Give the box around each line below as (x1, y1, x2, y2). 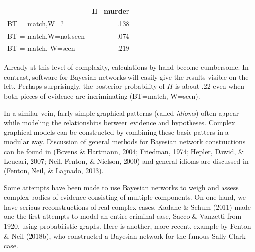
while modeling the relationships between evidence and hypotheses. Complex (4, 117, 235, 127)
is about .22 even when (175, 81, 245, 91)
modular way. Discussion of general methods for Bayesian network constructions (4, 136, 246, 147)
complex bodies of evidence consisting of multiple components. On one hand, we (4, 192, 246, 202)
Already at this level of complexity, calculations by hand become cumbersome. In (4, 62, 249, 72)
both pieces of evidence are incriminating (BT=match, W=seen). (4, 90, 200, 101)
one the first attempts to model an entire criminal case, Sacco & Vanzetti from (4, 211, 242, 221)
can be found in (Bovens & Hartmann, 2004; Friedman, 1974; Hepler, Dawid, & (4, 146, 244, 156)
